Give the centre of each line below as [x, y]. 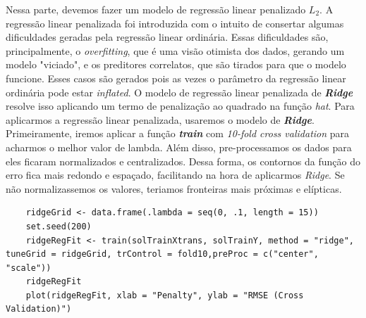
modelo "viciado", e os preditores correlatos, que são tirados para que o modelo [176, 64]
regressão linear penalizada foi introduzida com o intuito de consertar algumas [175, 23]
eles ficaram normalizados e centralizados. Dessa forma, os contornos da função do [183, 161]
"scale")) [29, 268]
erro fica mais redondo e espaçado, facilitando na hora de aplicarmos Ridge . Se [175, 175]
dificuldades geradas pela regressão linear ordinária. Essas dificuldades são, [167, 37]
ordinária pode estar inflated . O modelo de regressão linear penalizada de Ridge [179, 92]
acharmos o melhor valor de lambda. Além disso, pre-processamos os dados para [179, 147]
